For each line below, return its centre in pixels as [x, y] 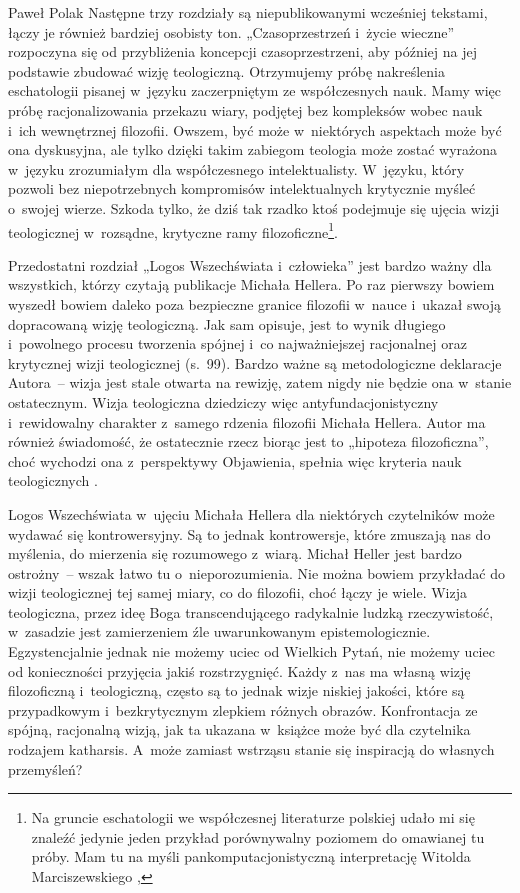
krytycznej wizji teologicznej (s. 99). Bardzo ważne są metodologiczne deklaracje [255, 362]
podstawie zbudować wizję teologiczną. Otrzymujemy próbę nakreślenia [226, 70]
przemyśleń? [45, 768]
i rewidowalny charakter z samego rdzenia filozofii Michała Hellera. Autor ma [247, 421]
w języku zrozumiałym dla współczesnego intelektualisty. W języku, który [236, 168]
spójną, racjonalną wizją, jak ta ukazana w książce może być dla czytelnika [239, 729]
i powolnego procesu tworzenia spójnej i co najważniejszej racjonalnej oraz [237, 343]
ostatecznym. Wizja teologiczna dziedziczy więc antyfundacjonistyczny [223, 401]
